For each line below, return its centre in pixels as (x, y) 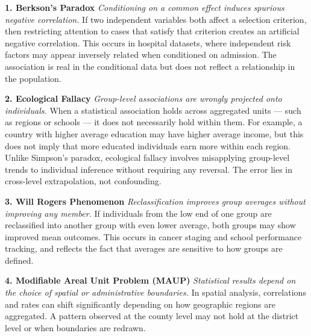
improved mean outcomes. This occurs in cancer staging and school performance (153, 236)
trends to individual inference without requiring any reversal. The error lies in (149, 169)
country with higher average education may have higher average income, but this (154, 133)
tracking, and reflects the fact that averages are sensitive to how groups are (144, 248)
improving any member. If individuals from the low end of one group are (138, 213)
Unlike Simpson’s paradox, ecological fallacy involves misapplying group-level (147, 157)
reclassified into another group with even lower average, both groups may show (150, 225)
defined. (19, 260)
